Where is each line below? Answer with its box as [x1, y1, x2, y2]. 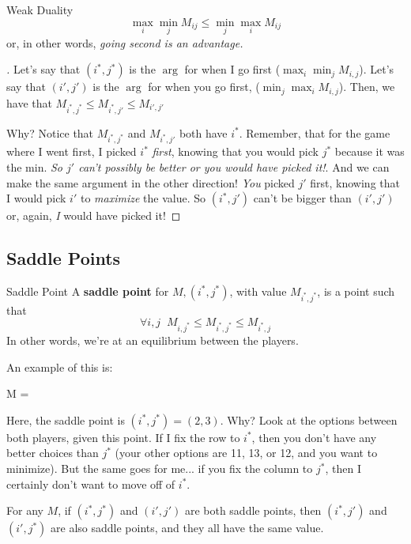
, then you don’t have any [251, 429, 377, 445]
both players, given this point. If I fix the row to [6, 429, 240, 445]
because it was [334, 143, 405, 160]
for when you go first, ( [148, 78, 260, 95]
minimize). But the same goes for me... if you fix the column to [6, 460, 313, 476]
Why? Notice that [6, 124, 94, 141]
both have [179, 124, 228, 141]
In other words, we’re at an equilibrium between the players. [6, 332, 299, 349]
